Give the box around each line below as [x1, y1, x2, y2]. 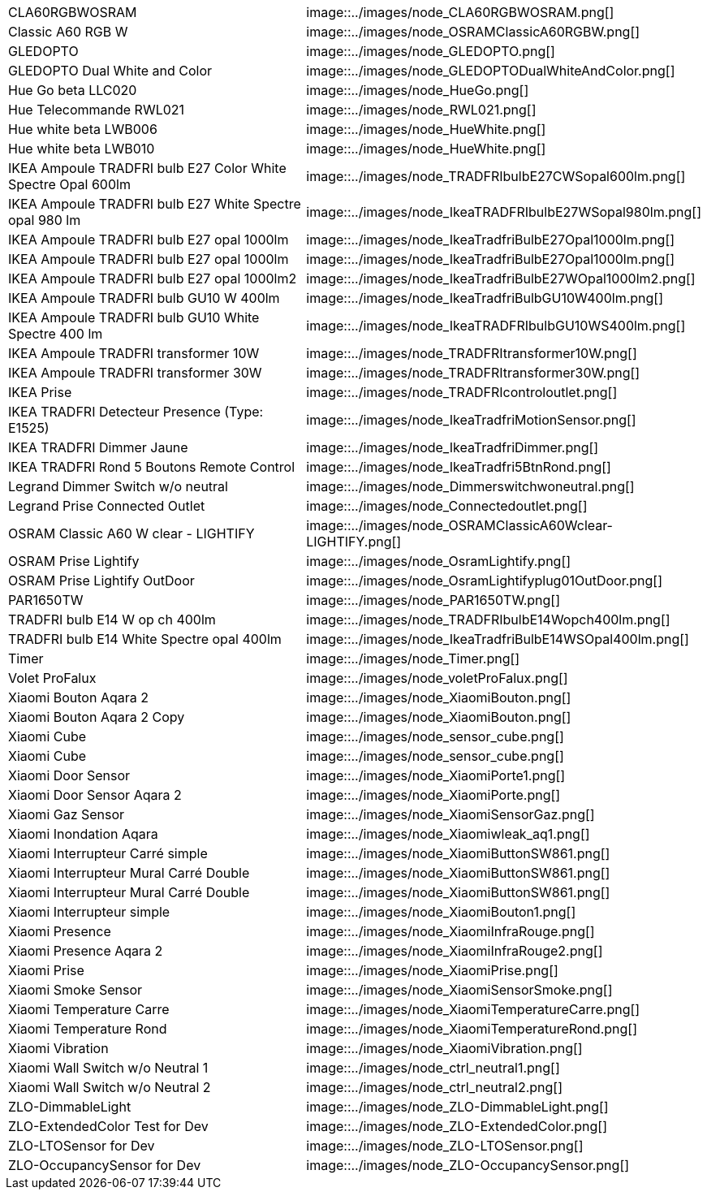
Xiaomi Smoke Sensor [8, 982, 142, 998]
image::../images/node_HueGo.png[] [306, 82, 529, 98]
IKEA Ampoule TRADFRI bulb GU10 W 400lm [8, 290, 280, 306]
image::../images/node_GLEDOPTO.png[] [306, 43, 555, 59]
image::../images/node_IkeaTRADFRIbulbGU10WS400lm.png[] [306, 317, 686, 334]
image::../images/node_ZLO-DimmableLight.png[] [306, 1099, 609, 1115]
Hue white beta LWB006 [8, 121, 157, 137]
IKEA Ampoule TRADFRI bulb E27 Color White [8, 160, 287, 176]
